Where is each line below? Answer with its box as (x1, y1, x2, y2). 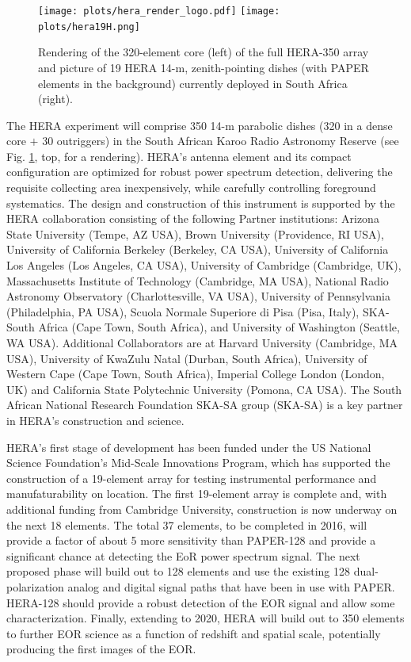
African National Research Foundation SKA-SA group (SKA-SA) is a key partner (6, 396, 403, 413)
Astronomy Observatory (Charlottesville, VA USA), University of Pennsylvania (6, 288, 390, 304)
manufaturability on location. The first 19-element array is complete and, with (6, 485, 387, 502)
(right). (38, 90, 74, 107)
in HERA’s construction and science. (6, 411, 185, 428)
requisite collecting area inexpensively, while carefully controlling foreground (6, 179, 376, 196)
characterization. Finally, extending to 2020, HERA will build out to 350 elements (6, 610, 405, 626)
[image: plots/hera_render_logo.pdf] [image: (38, 6, 280, 17)
